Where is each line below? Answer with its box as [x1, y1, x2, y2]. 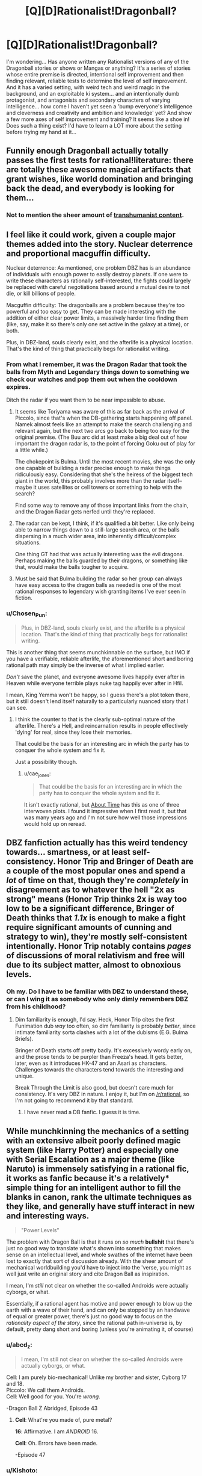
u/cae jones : [23, 769, 51, 778]
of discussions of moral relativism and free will [6, 950, 185, 961]
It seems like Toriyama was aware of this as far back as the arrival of [14, 408, 185, 415]
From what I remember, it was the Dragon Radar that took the [6, 360, 188, 368]
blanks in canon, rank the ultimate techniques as [6, 1192, 192, 1202]
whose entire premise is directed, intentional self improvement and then [6, 70, 184, 78]
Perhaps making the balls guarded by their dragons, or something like [14, 557, 188, 564]
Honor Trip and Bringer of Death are [57, 857, 194, 867]
